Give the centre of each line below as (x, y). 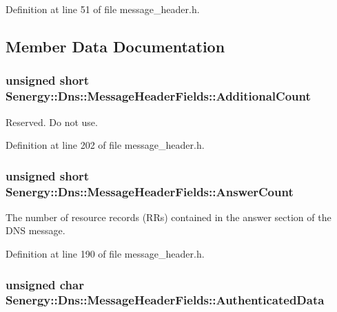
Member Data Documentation (115, 46)
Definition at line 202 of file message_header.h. (105, 145)
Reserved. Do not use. (52, 122)
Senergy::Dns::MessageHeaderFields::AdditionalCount (158, 96)
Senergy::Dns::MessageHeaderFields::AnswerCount (150, 191)
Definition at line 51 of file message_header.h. (103, 9)
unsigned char (45, 284)
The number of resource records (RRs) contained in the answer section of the (168, 217)
